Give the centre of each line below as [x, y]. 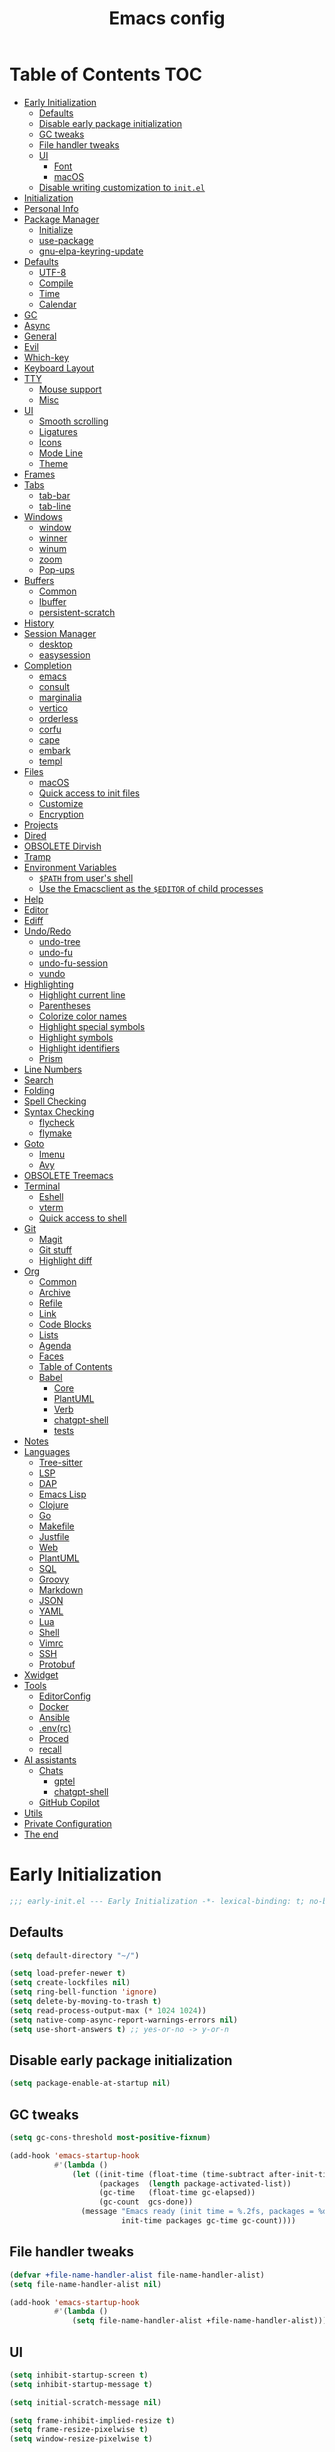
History [39, 623]
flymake [55, 1133]
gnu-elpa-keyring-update [91, 251]
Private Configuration [67, 1823]
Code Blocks [65, 1324]
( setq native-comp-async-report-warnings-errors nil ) [124, 2020]
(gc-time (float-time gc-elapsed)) [177, 2193]
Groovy [54, 1579]
